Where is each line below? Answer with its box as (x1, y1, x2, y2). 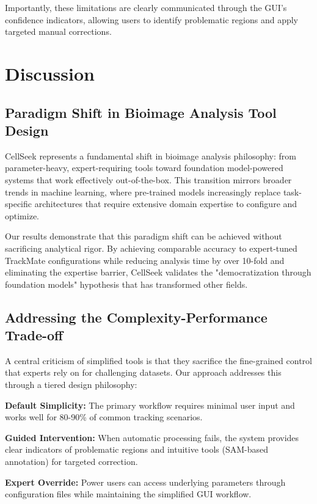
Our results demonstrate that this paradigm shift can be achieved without (5, 230, 282, 243)
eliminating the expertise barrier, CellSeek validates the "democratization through (5, 266, 312, 279)
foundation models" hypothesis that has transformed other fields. (5, 277, 248, 290)
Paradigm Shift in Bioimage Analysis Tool (5, 103, 277, 122)
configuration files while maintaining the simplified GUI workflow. (5, 488, 252, 500)
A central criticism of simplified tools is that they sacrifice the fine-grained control (5, 354, 313, 367)
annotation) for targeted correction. (5, 455, 138, 468)
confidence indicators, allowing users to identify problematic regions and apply (5, 13, 299, 26)
